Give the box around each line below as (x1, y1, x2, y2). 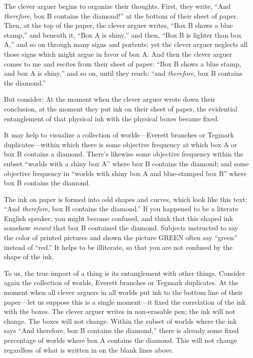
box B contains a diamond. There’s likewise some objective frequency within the (4, 149, 244, 159)
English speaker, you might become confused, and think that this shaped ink (4, 213, 234, 223)
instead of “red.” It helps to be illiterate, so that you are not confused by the (4, 242, 233, 252)
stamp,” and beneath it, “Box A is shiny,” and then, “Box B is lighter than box (4, 29, 242, 40)
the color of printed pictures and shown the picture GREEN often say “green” (4, 232, 237, 243)
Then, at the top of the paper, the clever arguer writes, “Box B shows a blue (4, 20, 233, 30)
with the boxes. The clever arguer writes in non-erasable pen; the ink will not (4, 306, 235, 316)
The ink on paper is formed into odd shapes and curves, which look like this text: (4, 194, 248, 204)
